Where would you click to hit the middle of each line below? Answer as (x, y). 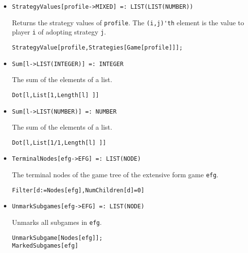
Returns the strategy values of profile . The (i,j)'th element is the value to (128, 22)
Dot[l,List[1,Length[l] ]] (55, 95)
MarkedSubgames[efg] (45, 246)
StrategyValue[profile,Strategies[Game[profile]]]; (97, 47)
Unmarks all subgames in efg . (57, 222)
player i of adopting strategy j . (59, 32)
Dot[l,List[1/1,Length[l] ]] (59, 143)
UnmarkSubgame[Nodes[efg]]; (57, 238)
